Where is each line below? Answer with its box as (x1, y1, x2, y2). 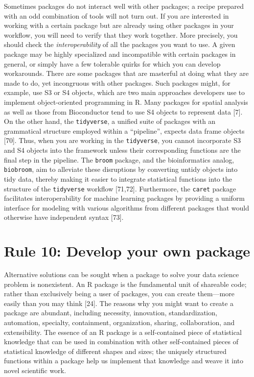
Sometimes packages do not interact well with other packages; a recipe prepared (4, 1, 244, 11)
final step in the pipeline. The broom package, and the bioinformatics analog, (4, 154, 234, 165)
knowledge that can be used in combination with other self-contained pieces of (4, 336, 238, 347)
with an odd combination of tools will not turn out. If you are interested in (4, 10, 229, 21)
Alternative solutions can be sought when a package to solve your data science (4, 269, 239, 280)
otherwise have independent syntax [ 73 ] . (4, 212, 124, 222)
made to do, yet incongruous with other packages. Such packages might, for (4, 77, 231, 88)
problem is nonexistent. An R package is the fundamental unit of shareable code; (4, 279, 247, 289)
